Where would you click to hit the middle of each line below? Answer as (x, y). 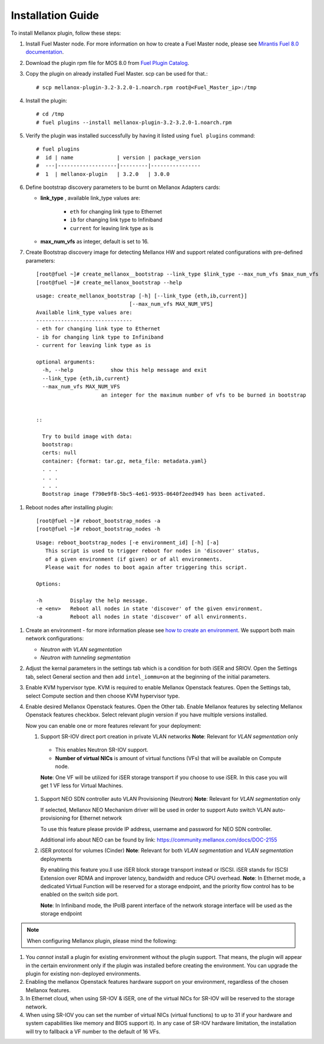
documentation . (45, 52)
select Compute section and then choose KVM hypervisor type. (103, 696)
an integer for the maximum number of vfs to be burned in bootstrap (204, 395)
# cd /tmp (50, 114)
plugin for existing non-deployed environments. (83, 974)
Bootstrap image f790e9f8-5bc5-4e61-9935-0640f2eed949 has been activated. (154, 494)
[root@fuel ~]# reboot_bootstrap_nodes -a (98, 521)
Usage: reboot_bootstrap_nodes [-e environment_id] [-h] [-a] (128, 542)
